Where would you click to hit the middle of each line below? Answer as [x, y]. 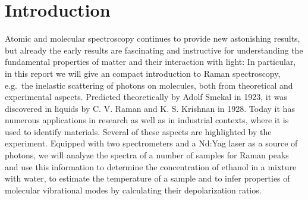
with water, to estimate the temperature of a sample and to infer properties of [147, 178]
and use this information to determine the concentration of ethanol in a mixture [151, 166]
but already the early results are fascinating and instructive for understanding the [154, 50]
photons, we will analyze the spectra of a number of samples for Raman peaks [147, 155]
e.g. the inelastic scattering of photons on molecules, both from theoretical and [149, 85]
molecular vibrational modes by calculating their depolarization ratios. [133, 190]
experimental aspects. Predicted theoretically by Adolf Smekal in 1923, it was [146, 97]
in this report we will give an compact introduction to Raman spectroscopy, [143, 73]
